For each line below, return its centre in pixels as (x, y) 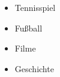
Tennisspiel (35, 7)
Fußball (28, 28)
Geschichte (34, 68)
